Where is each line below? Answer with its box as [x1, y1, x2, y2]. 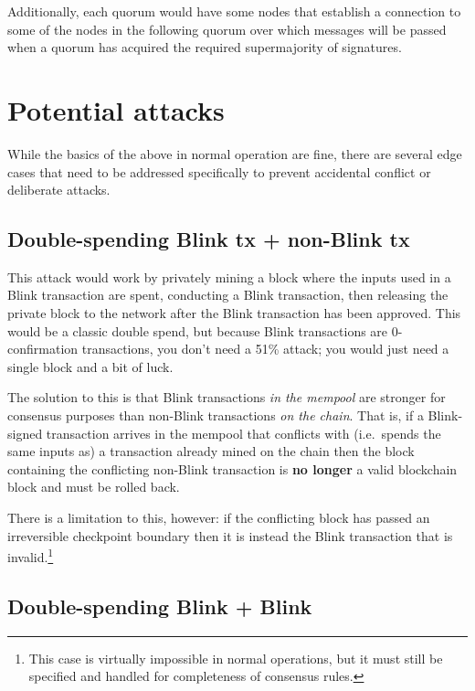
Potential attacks [7, 90, 225, 128]
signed [7, 423, 43, 442]
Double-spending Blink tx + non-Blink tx [7, 225, 410, 253]
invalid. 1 [7, 545, 54, 566]
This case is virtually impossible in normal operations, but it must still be [28, 648, 443, 667]
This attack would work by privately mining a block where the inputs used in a [7, 267, 451, 286]
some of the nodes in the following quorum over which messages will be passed [7, 19, 447, 38]
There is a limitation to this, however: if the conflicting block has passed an [7, 508, 430, 527]
